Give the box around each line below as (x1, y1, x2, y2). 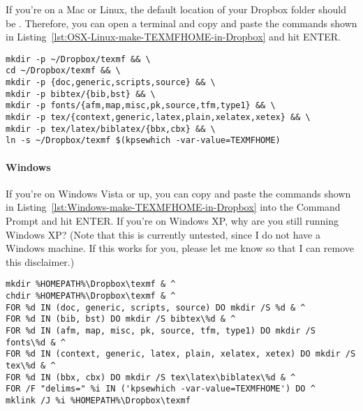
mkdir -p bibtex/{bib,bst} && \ (6, 89, 156, 99)
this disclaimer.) (6, 254, 75, 269)
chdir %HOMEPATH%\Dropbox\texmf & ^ (6, 291, 176, 301)
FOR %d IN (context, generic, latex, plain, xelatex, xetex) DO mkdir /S (6, 349, 356, 359)
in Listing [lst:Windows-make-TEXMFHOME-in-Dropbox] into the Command (6, 200, 341, 214)
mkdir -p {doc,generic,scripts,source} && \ (6, 77, 216, 88)
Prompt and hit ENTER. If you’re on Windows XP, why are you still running (6, 214, 339, 228)
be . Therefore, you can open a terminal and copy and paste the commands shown (6, 15, 357, 30)
